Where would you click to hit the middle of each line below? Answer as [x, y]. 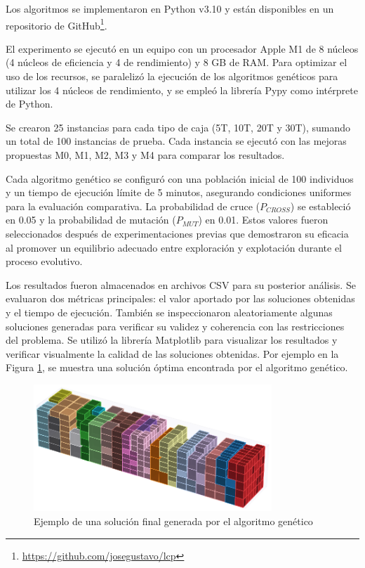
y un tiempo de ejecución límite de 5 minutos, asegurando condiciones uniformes [179, 192]
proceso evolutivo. [44, 261]
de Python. [29, 104]
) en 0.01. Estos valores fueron [263, 220]
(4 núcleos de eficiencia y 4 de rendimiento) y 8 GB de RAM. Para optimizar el [177, 62]
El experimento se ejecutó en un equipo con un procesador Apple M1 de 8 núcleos [182, 48]
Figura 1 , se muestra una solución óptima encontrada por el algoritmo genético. [177, 367]
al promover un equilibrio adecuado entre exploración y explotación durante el [174, 247]
